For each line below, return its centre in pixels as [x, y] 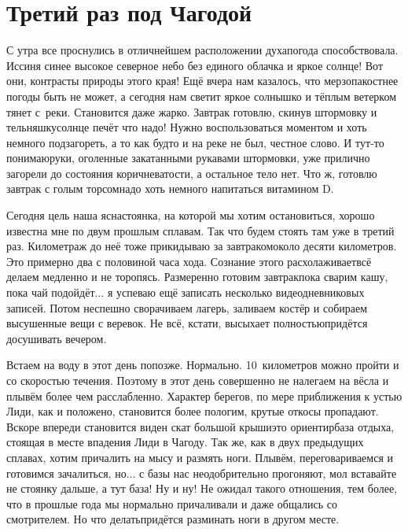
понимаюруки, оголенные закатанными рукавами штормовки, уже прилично [188, 158]
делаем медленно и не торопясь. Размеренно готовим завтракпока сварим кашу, [197, 277]
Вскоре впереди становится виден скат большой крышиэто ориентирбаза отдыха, [200, 426]
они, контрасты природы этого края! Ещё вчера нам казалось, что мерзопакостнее [202, 81]
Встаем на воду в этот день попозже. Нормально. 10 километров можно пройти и [203, 365]
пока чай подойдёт [51, 292]
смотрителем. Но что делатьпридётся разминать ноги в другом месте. [173, 519]
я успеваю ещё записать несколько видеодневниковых [236, 292]
